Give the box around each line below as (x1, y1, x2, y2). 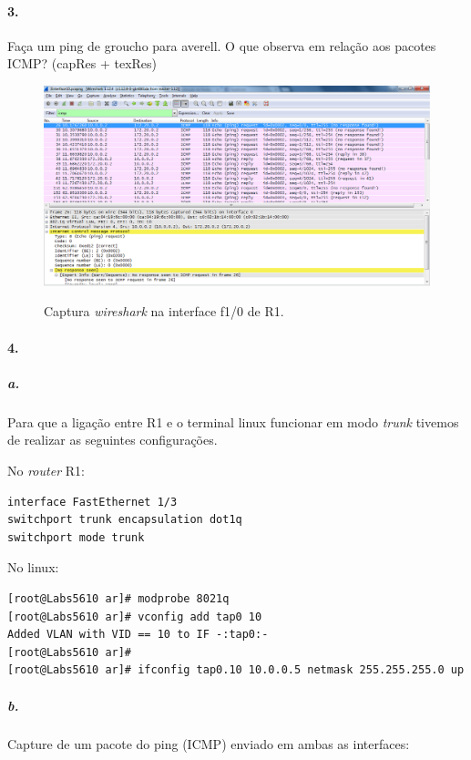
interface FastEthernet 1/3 (7, 495, 178, 508)
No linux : (7, 558, 59, 577)
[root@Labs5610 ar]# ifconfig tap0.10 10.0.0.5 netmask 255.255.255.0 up (7, 663, 465, 677)
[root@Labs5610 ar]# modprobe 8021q (7, 591, 230, 605)
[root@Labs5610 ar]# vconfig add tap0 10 (7, 610, 262, 623)
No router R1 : (7, 460, 85, 479)
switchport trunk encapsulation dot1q (7, 513, 242, 527)
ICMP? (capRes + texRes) (7, 54, 158, 73)
